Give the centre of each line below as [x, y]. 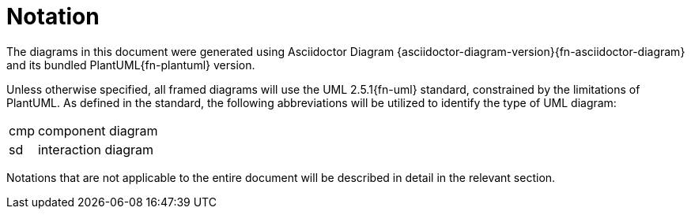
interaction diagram [95, 149]
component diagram [98, 130]
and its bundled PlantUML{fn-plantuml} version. [131, 65]
